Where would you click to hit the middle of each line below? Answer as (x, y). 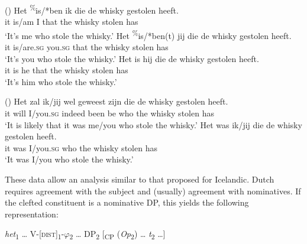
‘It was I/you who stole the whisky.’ (69, 159)
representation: (32, 214)
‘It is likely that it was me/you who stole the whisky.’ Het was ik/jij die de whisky (153, 124)
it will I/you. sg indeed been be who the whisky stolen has (109, 113)
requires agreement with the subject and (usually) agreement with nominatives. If (153, 191)
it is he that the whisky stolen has (67, 70)
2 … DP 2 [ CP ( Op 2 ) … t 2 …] (117, 235)
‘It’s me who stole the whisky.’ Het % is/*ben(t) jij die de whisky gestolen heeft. (148, 34)
